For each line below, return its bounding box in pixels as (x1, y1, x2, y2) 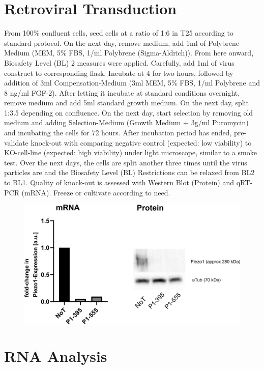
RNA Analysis (4, 346, 107, 366)
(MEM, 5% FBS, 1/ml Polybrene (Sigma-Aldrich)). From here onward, (32, 47, 254, 58)
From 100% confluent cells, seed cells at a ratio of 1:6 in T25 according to (4, 27, 233, 38)
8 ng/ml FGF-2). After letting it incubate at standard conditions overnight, (4, 87, 240, 98)
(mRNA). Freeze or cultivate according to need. (21, 187, 170, 197)
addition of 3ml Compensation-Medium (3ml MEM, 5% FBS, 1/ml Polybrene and (4, 77, 260, 88)
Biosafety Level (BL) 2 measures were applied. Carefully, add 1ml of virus (4, 57, 234, 68)
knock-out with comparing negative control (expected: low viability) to (31, 137, 252, 148)
